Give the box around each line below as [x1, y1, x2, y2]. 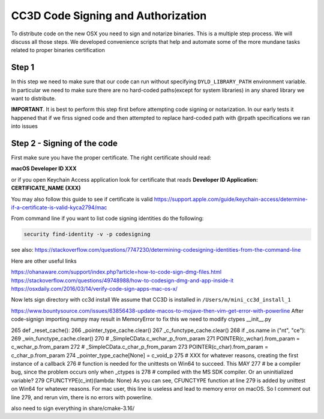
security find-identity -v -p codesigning [23, 231, 151, 238]
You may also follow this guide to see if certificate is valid [11, 195, 153, 203]
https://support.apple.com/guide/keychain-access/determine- [154, 195, 308, 203]
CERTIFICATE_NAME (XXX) [11, 185, 81, 192]
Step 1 [11, 62, 35, 73]
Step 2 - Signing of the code [11, 138, 118, 148]
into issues [11, 123, 38, 130]
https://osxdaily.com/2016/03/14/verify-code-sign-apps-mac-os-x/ [11, 285, 178, 292]
